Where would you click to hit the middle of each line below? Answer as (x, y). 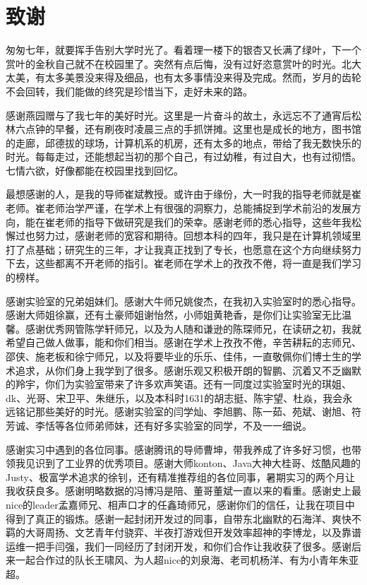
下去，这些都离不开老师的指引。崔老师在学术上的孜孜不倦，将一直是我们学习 (183, 263)
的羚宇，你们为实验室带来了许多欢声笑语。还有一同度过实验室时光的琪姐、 (179, 384)
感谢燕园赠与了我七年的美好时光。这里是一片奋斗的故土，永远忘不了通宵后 (179, 115)
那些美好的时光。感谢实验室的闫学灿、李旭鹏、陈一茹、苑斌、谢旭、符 (198, 412)
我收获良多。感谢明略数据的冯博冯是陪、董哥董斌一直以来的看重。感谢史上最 (183, 491)
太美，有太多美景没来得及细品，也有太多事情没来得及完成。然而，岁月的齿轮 (183, 77)
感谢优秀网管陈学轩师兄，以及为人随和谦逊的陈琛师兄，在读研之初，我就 (193, 328)
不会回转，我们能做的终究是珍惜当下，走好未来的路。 (129, 91)
